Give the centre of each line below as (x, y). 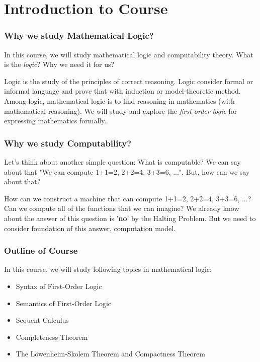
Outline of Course (41, 250)
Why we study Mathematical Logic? (79, 35)
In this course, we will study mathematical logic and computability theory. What (129, 54)
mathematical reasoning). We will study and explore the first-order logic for (121, 111)
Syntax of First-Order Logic (59, 286)
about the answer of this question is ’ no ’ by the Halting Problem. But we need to (130, 218)
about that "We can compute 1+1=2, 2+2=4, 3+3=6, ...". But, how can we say (127, 171)
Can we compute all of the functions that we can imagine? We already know (122, 208)
